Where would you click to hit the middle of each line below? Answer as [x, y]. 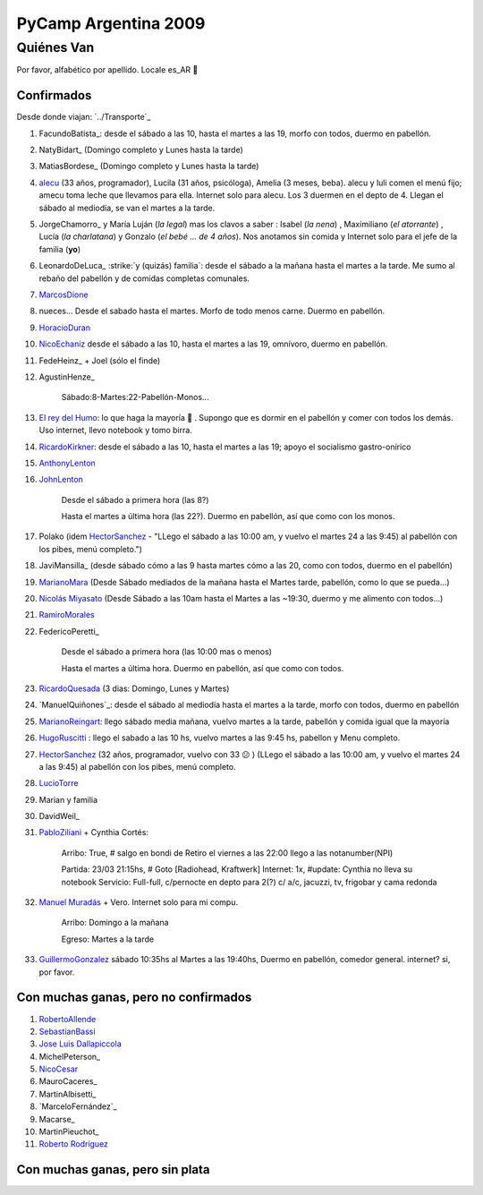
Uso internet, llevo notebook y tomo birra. [115, 431]
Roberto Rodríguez [74, 1144]
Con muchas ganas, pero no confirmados [134, 998]
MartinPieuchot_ [69, 1131]
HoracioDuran [65, 328]
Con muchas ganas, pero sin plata [113, 1169]
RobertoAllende [68, 1019]
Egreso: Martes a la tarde [108, 939]
